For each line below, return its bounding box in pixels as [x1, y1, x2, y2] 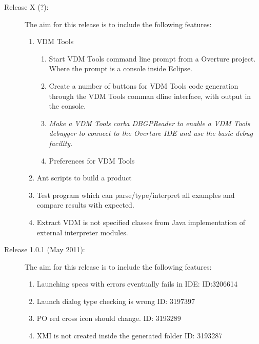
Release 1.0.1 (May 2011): [4, 244, 85, 255]
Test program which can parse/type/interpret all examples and [36, 189, 235, 200]
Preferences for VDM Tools [49, 155, 135, 166]
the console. [49, 100, 86, 111]
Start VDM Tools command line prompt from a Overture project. [49, 53, 256, 64]
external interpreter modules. [36, 227, 128, 237]
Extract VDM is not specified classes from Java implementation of [36, 216, 246, 227]
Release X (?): [4, 2, 49, 12]
